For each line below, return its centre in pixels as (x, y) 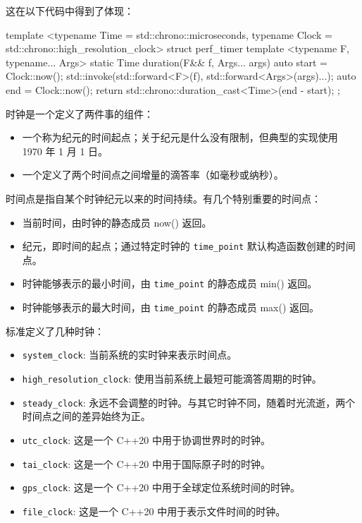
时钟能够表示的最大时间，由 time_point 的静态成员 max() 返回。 (170, 307)
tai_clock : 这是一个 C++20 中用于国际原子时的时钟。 (146, 463)
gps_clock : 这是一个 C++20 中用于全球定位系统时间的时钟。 (161, 487)
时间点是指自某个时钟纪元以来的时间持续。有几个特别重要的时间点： (163, 198)
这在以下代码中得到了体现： (70, 11)
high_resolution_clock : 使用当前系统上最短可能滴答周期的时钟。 (172, 378)
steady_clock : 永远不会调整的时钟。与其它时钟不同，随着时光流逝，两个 (189, 402)
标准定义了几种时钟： (55, 331)
